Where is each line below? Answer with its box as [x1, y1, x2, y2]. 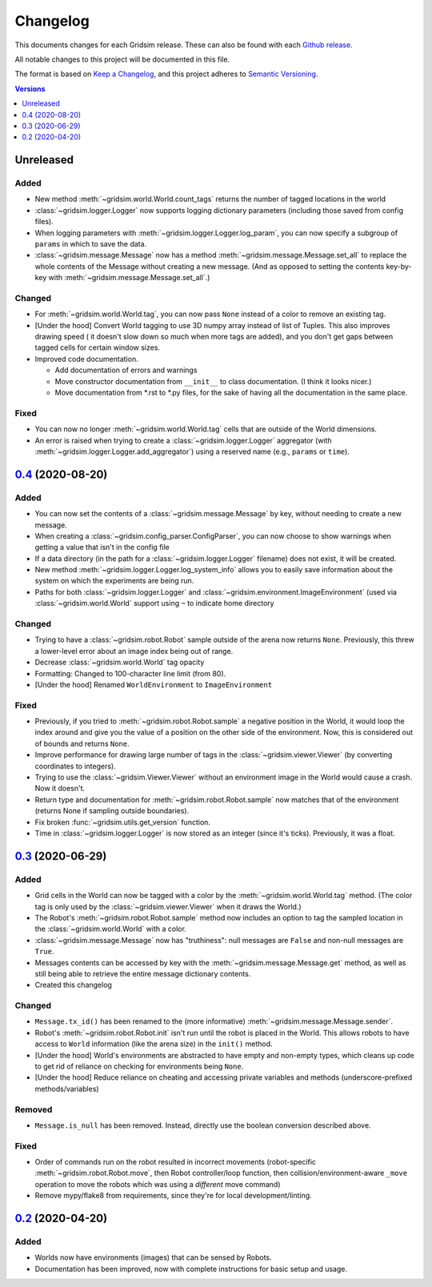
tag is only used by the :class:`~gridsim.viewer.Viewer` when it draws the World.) [34, 901, 302, 912]
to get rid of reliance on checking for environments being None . [34, 1061, 244, 1071]
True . [34, 947, 54, 956]
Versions [14, 84, 46, 94]
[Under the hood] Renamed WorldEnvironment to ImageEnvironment [34, 680, 272, 689]
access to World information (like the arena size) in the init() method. [34, 1039, 273, 1048]
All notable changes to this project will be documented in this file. [14, 54, 230, 64]
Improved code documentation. [34, 354, 139, 363]
